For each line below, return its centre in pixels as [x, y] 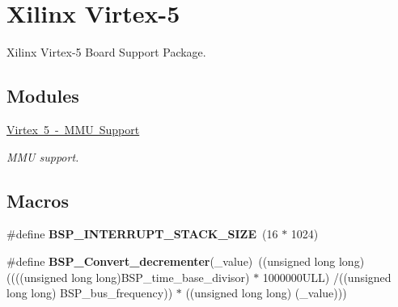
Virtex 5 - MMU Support [73, 129]
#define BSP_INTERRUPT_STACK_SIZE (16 [142, 234]
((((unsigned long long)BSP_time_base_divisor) [128, 277]
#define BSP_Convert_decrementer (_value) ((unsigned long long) [186, 261]
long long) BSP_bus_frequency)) [90, 293]
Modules [43, 96]
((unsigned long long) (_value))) [266, 293]
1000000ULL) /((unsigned [327, 277]
